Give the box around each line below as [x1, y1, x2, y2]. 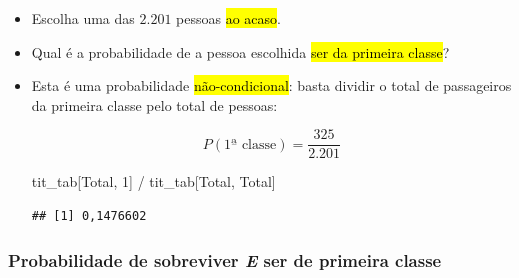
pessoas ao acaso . [176, 8, 281, 28]
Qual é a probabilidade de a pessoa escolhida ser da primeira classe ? [31, 41, 450, 62]
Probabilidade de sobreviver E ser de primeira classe [8, 247, 442, 272]
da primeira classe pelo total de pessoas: [31, 94, 278, 115]
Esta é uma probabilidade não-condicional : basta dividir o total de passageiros [31, 75, 512, 96]
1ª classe [223, 137, 277, 152]
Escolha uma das [31, 8, 135, 28]
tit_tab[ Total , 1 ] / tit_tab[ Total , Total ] [31, 171, 276, 192]
